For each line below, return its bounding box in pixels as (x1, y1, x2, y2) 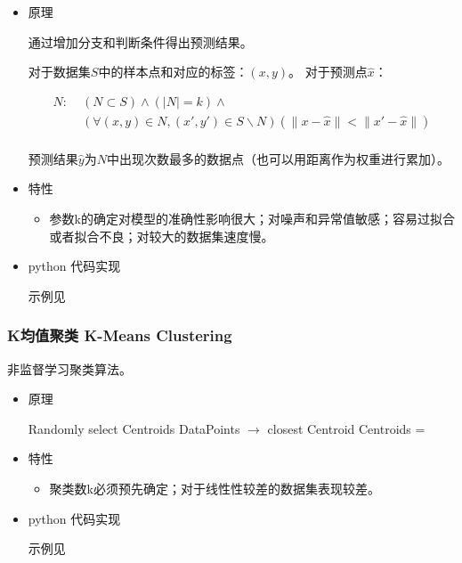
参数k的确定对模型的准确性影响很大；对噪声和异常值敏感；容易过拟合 (49, 209, 455, 228)
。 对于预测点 (288, 62, 368, 81)
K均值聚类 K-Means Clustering (7, 324, 232, 347)
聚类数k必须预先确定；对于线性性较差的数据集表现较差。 (49, 479, 380, 498)
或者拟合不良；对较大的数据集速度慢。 (49, 226, 274, 245)
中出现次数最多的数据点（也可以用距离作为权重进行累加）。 (106, 149, 450, 167)
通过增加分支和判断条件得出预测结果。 (28, 32, 253, 51)
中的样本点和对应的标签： (98, 62, 248, 81)
